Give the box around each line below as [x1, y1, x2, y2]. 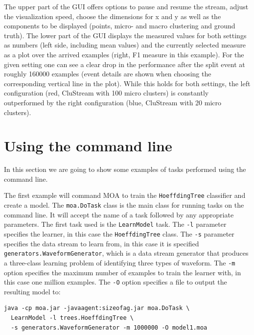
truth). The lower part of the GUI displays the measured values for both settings [4, 30, 247, 40]
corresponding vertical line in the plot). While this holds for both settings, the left [4, 78, 251, 88]
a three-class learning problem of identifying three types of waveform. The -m [4, 257, 235, 267]
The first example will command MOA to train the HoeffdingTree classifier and [4, 190, 246, 200]
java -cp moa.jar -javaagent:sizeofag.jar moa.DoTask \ [4, 305, 190, 312]
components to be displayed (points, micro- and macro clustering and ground [4, 21, 235, 31]
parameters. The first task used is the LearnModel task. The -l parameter [4, 219, 227, 229]
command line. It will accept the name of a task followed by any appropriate [4, 209, 234, 219]
